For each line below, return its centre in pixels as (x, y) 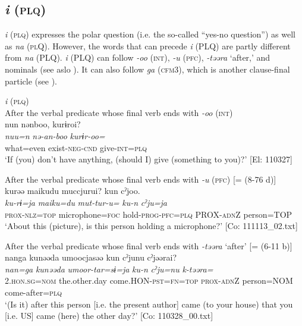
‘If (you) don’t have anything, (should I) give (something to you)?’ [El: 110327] (149, 159)
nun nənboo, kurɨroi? (43, 124)
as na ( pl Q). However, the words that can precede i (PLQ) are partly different (148, 46)
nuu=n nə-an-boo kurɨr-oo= (55, 135)
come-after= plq (33, 292)
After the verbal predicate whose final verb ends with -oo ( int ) (119, 112)
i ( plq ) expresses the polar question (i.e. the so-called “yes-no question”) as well (150, 34)
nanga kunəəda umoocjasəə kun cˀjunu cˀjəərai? (91, 257)
